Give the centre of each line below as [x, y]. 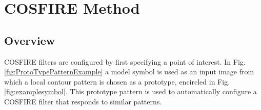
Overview [30, 40]
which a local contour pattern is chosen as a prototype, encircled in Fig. [117, 81]
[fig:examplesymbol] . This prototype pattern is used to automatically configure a [130, 91]
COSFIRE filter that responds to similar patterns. [83, 101]
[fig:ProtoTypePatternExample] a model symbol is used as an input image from [129, 72]
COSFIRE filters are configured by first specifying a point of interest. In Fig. [125, 61]
